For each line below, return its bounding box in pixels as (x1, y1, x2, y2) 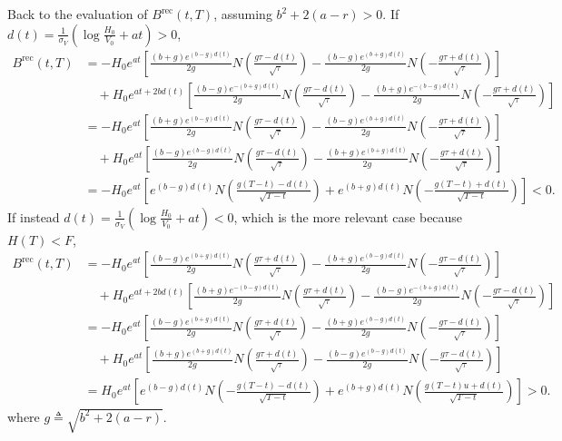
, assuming (213, 5, 272, 23)
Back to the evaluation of (7, 5, 148, 23)
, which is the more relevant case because (233, 207, 463, 226)
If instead (7, 207, 60, 226)
